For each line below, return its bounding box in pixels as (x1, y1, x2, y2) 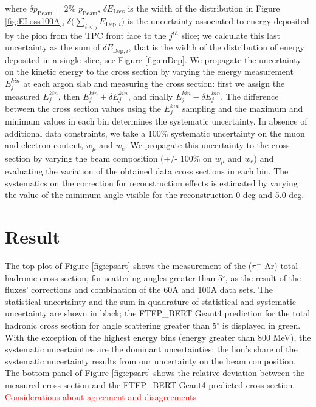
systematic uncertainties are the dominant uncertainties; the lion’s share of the (5, 343, 298, 355)
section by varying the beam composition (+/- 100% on (5, 151, 212, 164)
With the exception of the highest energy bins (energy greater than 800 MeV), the (5, 330, 311, 343)
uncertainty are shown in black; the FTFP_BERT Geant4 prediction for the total (5, 307, 311, 320)
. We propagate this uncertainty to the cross (125, 139, 290, 151)
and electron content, (5, 139, 84, 151)
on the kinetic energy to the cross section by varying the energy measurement (5, 65, 294, 78)
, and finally (128, 89, 173, 102)
